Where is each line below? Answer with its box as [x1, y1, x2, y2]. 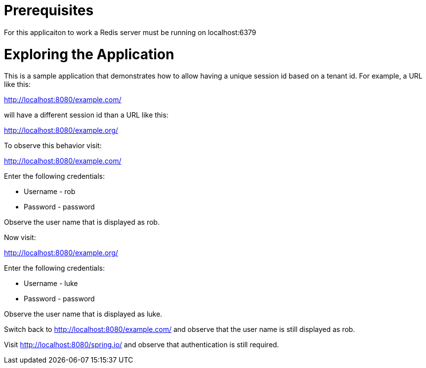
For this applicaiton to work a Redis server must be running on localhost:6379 [4, 28, 256, 37]
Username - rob [24, 187, 76, 196]
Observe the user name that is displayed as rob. [4, 218, 160, 227]
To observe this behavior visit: [4, 141, 102, 150]
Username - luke [24, 279, 78, 288]
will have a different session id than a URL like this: [4, 111, 169, 120]
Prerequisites [4, 2, 94, 19]
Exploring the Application [4, 45, 174, 63]
